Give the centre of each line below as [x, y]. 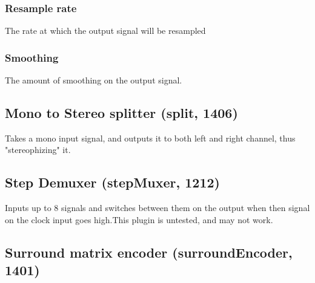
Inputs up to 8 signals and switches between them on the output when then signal [157, 208]
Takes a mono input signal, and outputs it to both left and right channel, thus [150, 138]
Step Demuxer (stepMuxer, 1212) [112, 182]
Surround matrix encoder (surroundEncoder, [149, 252]
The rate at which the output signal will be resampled [105, 31]
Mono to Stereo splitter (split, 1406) [121, 113]
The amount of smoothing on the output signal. [94, 80]
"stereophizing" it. [38, 150]
